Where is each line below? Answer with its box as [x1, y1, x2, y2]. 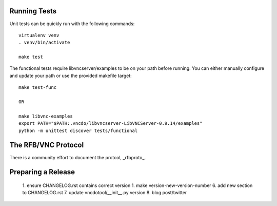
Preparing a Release [9, 167, 75, 177]
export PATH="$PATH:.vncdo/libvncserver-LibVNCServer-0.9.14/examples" [18, 121, 203, 126]
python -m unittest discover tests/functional [18, 127, 138, 134]
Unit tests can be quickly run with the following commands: [9, 21, 135, 27]
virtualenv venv [18, 32, 60, 38]
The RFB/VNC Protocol [9, 141, 84, 149]
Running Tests [9, 7, 56, 15]
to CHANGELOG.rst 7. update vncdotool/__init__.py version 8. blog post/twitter [22, 190, 187, 196]
